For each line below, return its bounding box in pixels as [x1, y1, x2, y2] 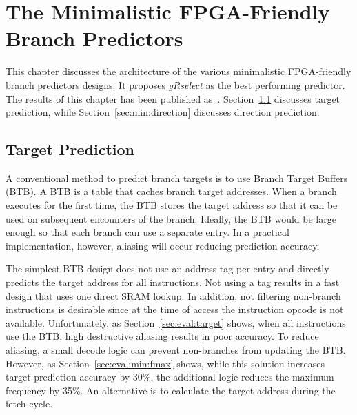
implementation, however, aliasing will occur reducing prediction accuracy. [6, 238, 320, 252]
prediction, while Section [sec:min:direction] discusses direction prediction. [6, 105, 320, 119]
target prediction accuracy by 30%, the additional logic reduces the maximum [6, 370, 334, 384]
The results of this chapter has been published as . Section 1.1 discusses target [6, 91, 340, 105]
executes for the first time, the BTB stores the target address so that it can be [6, 198, 338, 212]
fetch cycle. [6, 396, 53, 411]
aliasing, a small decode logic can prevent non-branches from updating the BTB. [6, 343, 346, 357]
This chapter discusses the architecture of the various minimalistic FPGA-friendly [6, 64, 351, 79]
